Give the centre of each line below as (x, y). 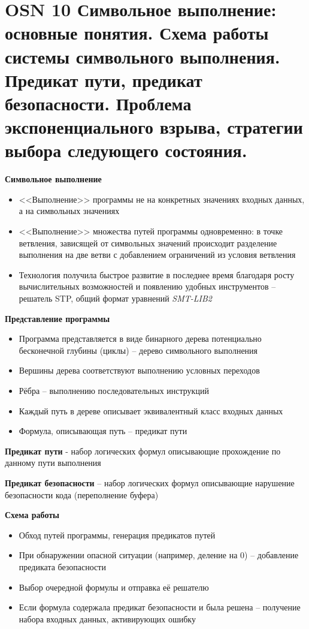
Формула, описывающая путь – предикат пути (103, 431)
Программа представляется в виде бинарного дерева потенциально (140, 338)
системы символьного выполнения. (143, 56)
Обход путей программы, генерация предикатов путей (117, 535)
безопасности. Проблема (98, 103)
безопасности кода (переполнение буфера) (82, 494)
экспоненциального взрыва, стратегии (154, 127)
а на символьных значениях (69, 211)
